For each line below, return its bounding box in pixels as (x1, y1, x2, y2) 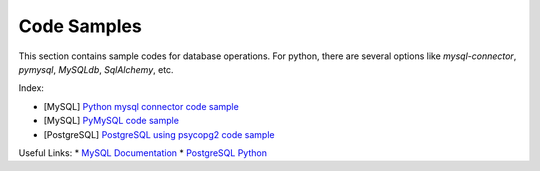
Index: (18, 82, 45, 94)
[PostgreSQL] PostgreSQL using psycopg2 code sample (43, 128, 275, 140)
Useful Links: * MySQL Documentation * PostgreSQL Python (18, 146, 267, 159)
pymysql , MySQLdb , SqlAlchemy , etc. (18, 63, 174, 75)
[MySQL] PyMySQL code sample (43, 115, 180, 127)
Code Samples (18, 15, 142, 37)
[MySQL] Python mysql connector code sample (43, 100, 239, 112)
